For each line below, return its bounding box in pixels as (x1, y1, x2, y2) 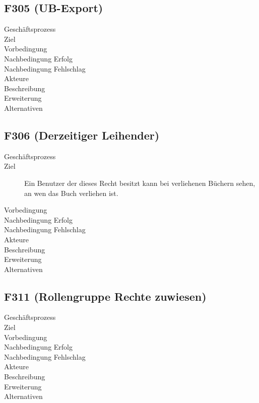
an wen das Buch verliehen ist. (24, 187, 118, 198)
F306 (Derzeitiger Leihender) (4, 127, 160, 143)
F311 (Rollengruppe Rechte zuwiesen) (4, 288, 207, 304)
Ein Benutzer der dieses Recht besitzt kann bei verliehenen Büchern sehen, (24, 177, 255, 188)
